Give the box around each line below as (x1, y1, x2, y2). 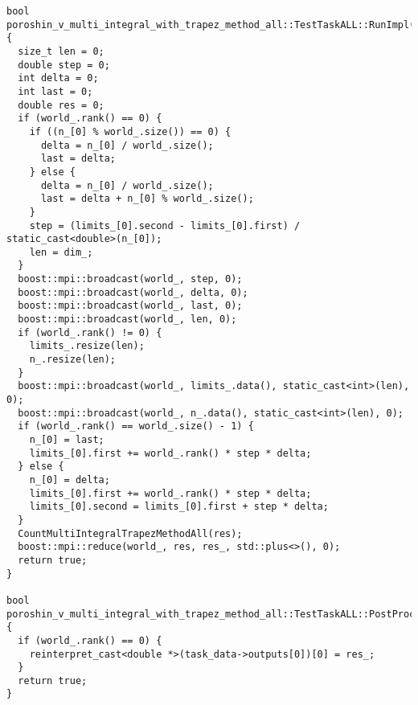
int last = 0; (18, 85, 93, 97)
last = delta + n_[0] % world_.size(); (40, 193, 254, 205)
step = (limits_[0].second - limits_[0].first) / (29, 219, 301, 232)
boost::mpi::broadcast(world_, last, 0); (18, 300, 243, 312)
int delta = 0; (18, 72, 99, 84)
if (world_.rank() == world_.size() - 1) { (18, 420, 254, 432)
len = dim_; (29, 246, 93, 258)
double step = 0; (18, 59, 110, 71)
